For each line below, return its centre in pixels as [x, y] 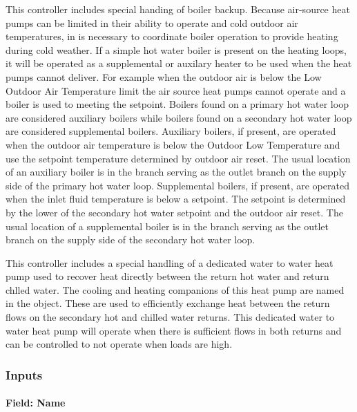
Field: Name [36, 403]
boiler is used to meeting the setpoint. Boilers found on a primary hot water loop [177, 104]
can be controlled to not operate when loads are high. [119, 344]
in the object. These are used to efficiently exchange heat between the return [168, 303]
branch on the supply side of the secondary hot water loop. [131, 240]
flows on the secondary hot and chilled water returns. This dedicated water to [170, 317]
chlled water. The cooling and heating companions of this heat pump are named [175, 289]
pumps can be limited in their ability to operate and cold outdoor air [152, 22]
